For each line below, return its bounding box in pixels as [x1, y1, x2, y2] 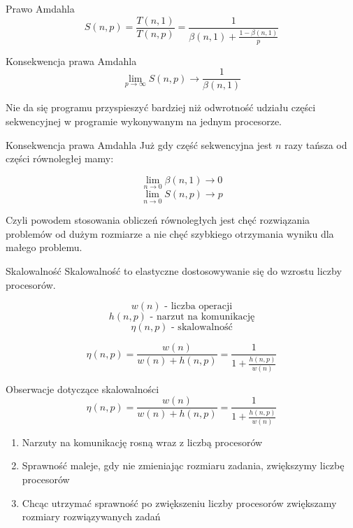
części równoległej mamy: [6, 151, 114, 166]
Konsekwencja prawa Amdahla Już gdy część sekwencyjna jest [6, 137, 273, 152]
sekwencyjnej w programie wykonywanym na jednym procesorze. [6, 113, 282, 128]
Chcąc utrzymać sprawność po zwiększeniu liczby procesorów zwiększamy [22, 495, 337, 510]
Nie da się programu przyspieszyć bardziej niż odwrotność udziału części [6, 100, 316, 115]
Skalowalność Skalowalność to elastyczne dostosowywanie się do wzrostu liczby [6, 263, 342, 278]
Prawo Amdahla [6, 1, 75, 15]
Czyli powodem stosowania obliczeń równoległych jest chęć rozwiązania [6, 213, 310, 227]
